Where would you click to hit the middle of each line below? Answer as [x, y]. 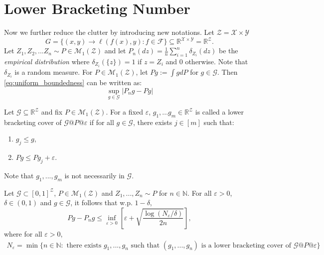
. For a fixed [124, 112]
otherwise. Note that [217, 62]
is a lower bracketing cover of [246, 245]
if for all [102, 122]
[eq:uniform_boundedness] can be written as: [73, 82]
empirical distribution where [47, 62]
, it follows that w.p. [101, 202]
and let [115, 51]
